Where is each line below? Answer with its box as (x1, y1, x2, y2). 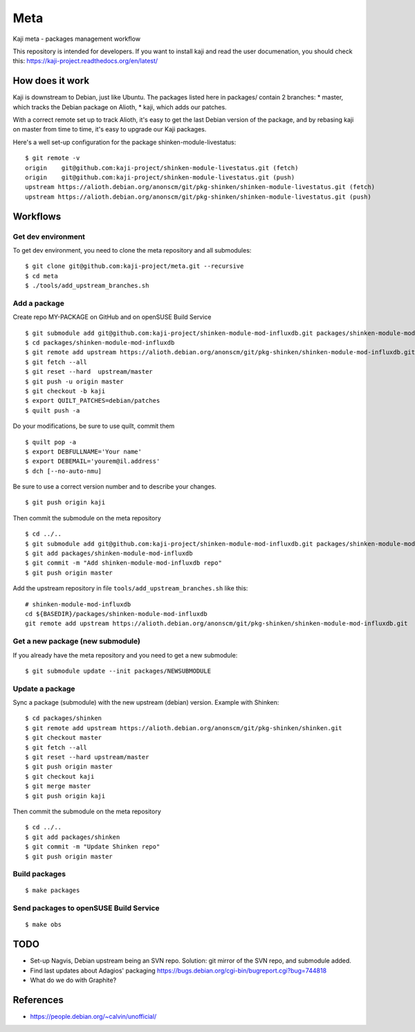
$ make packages (25, 887, 80, 894)
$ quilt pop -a (25, 438, 77, 446)
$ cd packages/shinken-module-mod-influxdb (25, 339, 175, 346)
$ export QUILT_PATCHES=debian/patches (25, 397, 160, 405)
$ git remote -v (25, 154, 80, 162)
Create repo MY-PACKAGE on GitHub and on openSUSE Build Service (12, 313, 212, 321)
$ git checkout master (25, 734, 102, 742)
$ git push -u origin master (25, 377, 124, 386)
